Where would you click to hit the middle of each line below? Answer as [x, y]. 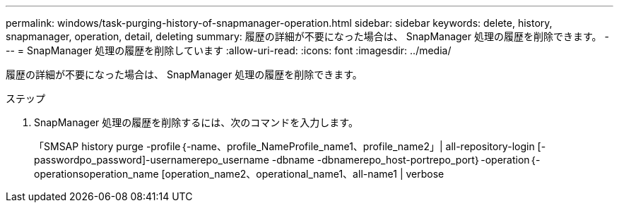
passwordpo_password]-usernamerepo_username [152, 160]
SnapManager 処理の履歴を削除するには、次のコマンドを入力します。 [196, 122]
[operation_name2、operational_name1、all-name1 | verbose [303, 174]
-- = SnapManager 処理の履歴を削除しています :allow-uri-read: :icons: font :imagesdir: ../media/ [229, 50]
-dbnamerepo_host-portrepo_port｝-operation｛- [429, 160]
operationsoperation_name [96, 174]
